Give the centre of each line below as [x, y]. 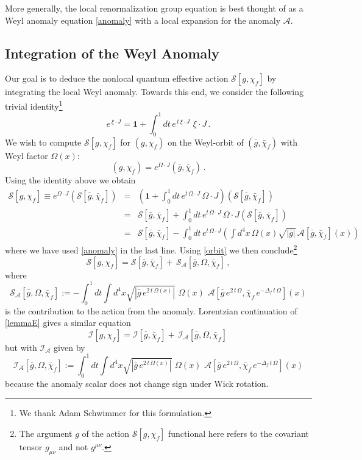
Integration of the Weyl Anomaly [112, 53]
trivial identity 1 [34, 105]
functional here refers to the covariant [238, 433]
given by [69, 347]
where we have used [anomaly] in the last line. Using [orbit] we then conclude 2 [151, 249]
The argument [46, 433]
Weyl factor [27, 155]
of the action [105, 433]
